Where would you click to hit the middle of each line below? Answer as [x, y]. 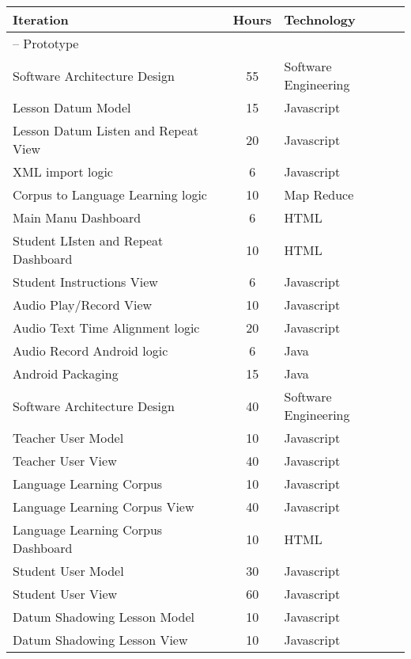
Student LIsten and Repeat [88, 240]
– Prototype [46, 43]
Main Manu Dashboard [77, 217]
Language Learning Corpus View [104, 507]
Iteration [41, 19]
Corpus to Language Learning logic [110, 194]
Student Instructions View [85, 282]
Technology [320, 19]
